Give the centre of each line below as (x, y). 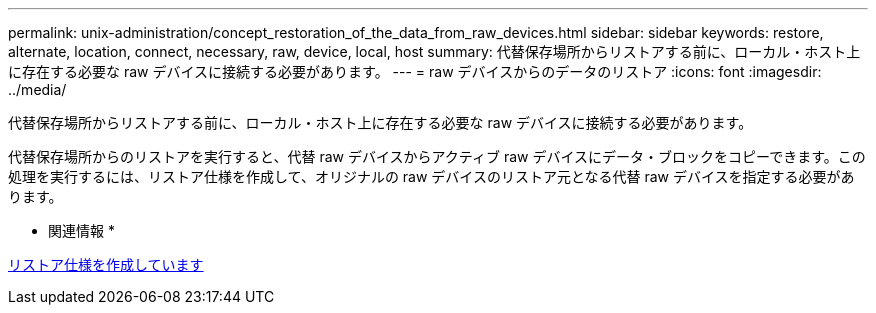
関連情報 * (81, 230)
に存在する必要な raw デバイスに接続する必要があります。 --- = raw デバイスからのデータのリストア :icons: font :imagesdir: (415, 71)
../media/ (37, 89)
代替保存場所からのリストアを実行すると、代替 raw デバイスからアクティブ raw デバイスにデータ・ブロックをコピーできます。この (437, 156)
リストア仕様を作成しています (106, 264)
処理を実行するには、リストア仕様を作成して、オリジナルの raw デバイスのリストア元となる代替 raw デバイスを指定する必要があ (431, 176)
